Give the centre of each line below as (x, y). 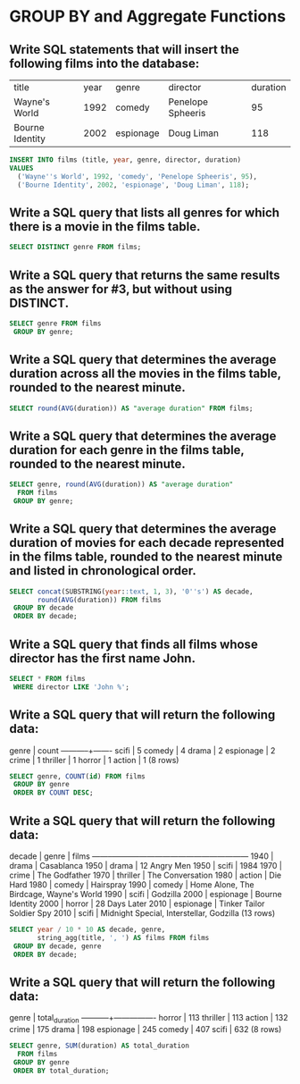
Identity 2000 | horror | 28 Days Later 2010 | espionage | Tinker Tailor (137, 903)
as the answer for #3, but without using (121, 289)
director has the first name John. (103, 658)
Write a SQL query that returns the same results (145, 275)
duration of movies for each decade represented (147, 543)
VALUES (21, 168)
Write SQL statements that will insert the (124, 50)
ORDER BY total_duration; (61, 1071)
